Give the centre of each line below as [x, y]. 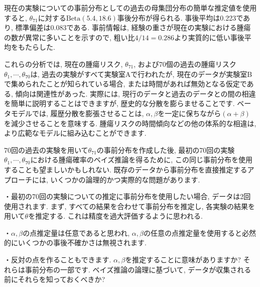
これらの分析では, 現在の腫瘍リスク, [63, 64]
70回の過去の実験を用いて [46, 150]
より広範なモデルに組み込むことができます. [75, 133]
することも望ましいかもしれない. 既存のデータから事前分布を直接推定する [126, 169]
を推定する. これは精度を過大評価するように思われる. [115, 216]
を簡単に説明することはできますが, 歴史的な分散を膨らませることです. [119, 103]
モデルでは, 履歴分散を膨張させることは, [77, 113]
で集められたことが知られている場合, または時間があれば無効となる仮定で [125, 84]
